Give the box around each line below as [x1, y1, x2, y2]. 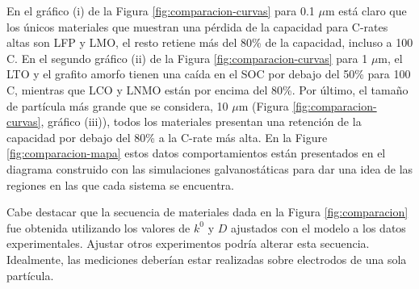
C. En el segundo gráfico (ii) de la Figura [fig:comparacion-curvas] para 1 [6, 49, 368, 66]
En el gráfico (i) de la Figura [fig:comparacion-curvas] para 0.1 [6, 2, 315, 19]
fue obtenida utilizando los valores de [6, 219, 191, 236]
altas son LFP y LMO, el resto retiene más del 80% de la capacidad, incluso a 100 [6, 34, 413, 51]
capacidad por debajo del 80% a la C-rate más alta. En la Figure [6, 128, 328, 145]
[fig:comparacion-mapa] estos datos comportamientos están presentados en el [6, 144, 386, 161]
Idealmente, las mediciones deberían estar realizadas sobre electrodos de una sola [6, 250, 407, 267]
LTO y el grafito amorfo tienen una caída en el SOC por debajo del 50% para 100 [6, 65, 411, 82]
